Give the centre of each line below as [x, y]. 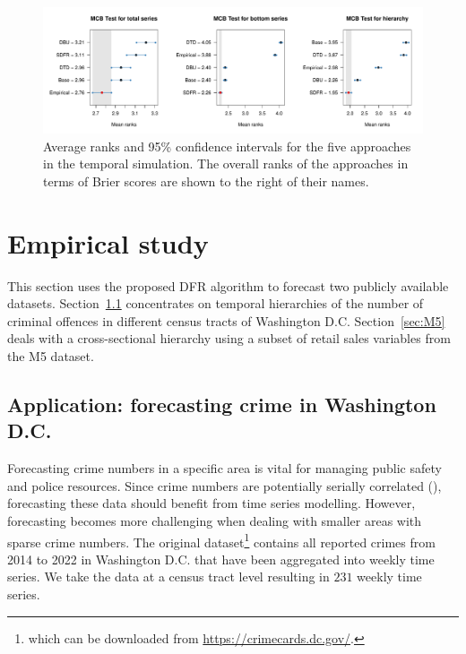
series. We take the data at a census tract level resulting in [168, 577]
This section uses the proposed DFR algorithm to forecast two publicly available [228, 285]
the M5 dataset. [51, 356]
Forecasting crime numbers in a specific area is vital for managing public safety [224, 468]
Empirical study [108, 242]
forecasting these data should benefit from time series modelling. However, [211, 503]
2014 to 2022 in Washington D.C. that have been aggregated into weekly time [221, 559]
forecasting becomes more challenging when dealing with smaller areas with [215, 521]
